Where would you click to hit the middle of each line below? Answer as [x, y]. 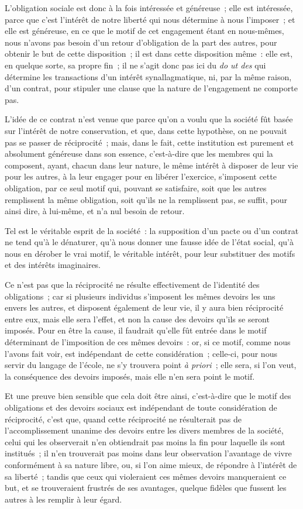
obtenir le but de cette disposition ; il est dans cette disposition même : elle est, [149, 54]
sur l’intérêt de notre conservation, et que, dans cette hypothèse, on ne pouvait [146, 130]
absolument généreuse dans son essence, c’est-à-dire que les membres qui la [139, 154]
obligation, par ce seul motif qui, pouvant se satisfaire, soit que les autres [136, 188]
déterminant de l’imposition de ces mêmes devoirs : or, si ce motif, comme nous [148, 342]
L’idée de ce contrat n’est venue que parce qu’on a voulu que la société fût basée [149, 119]
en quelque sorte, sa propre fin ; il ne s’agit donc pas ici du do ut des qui [135, 65]
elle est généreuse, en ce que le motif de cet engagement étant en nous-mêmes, [144, 31]
